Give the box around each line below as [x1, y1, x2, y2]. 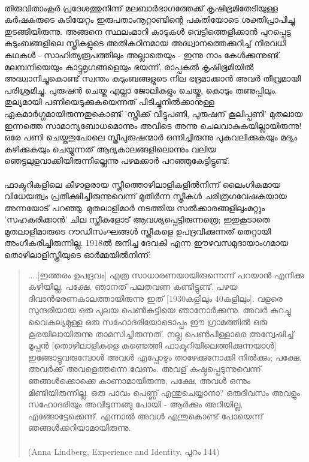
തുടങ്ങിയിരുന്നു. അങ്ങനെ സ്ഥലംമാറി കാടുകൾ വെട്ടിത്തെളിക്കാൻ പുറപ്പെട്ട [4, 25, 291, 37]
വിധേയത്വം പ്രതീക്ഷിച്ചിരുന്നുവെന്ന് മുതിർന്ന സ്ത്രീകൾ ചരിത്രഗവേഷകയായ [4, 190, 287, 202]
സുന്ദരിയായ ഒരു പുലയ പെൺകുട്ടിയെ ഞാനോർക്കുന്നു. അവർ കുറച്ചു [28, 304, 291, 316]
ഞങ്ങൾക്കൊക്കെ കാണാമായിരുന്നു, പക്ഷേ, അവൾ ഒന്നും [28, 374, 250, 386]
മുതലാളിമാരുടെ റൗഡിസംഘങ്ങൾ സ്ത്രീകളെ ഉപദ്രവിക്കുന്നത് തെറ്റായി [4, 224, 271, 237]
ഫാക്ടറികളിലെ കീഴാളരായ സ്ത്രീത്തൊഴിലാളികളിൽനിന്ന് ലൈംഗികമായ [4, 178, 281, 190]
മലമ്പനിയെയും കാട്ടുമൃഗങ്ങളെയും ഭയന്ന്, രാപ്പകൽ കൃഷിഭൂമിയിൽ [4, 60, 254, 73]
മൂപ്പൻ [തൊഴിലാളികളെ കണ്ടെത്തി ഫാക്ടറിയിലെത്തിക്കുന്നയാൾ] [28, 339, 277, 352]
